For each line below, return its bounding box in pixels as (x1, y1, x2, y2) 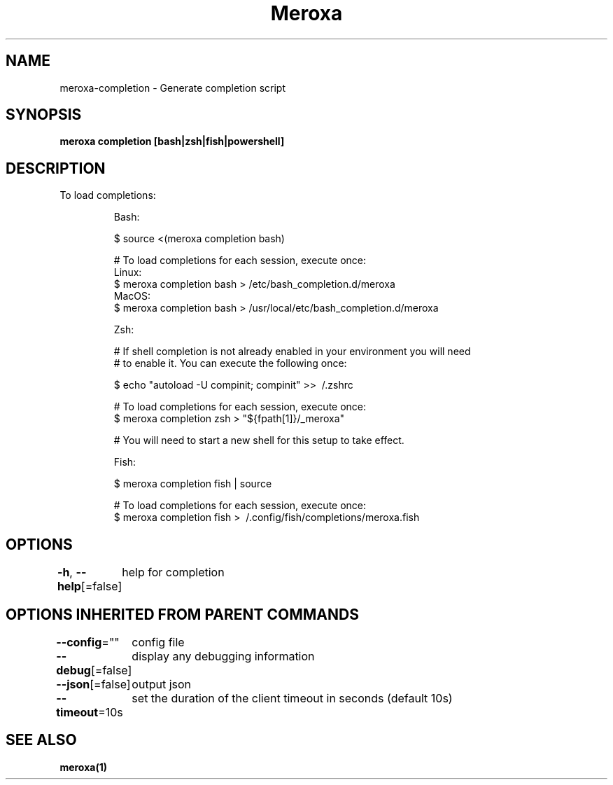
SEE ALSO (6, 731, 77, 749)
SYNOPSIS (6, 106, 82, 124)
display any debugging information (132, 648, 315, 663)
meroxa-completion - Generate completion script (59, 81, 286, 94)
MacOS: (113, 290, 151, 303)
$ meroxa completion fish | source (113, 478, 272, 490)
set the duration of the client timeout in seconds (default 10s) (132, 690, 453, 705)
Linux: (113, 266, 142, 279)
